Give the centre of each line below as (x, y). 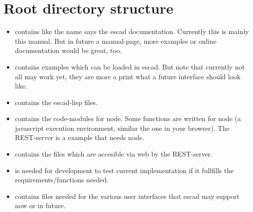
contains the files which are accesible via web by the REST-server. (114, 154)
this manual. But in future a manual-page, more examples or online (116, 41)
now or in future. (40, 205)
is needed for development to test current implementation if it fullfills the (124, 170)
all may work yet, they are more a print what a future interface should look (128, 76)
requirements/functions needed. (62, 180)
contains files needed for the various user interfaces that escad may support (127, 196)
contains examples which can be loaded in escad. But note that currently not (130, 66)
